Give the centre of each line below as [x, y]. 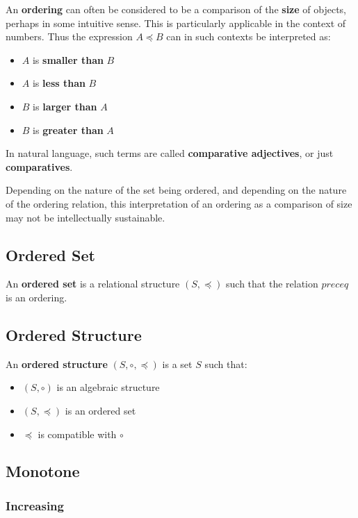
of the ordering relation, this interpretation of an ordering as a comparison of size [179, 203]
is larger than [65, 106]
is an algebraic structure [108, 387]
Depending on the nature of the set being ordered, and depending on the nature [176, 190]
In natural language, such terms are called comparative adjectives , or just [170, 153]
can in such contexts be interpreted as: [249, 36]
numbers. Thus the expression [69, 36]
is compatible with [77, 434]
